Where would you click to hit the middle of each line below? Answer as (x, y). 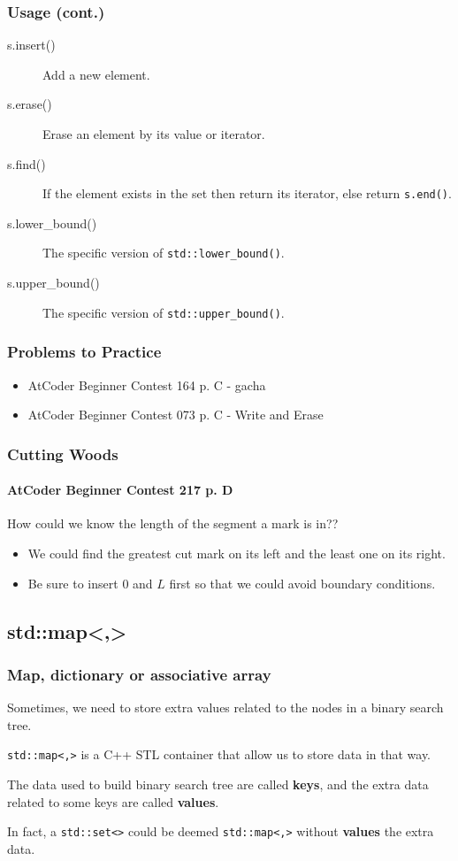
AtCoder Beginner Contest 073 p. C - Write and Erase (176, 415)
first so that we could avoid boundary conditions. (302, 583)
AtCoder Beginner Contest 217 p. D (120, 490)
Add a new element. (96, 74)
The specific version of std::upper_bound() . (164, 312)
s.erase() (30, 104)
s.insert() (31, 45)
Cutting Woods (63, 454)
